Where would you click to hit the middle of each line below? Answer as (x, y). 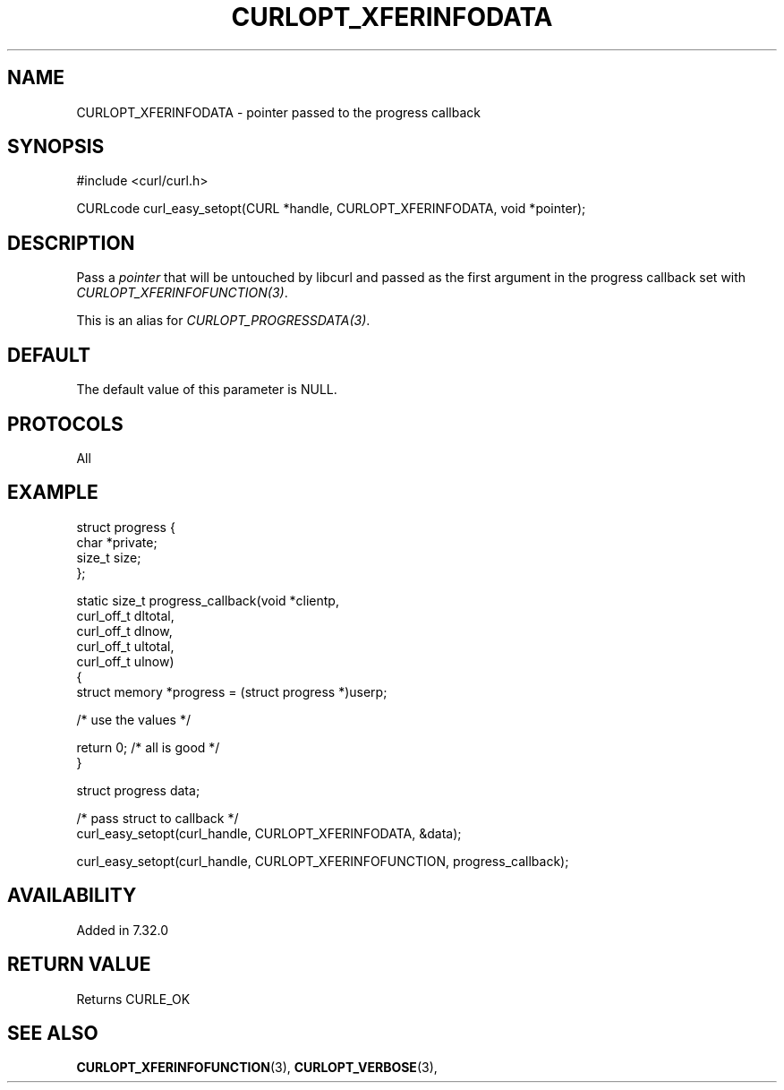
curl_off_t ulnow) (125, 661)
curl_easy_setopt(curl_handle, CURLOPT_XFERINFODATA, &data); (269, 833)
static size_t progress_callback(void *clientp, (208, 600)
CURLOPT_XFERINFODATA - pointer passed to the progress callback (279, 112)
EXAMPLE (53, 493)
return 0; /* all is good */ (148, 747)
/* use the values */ (133, 719)
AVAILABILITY (72, 896)
